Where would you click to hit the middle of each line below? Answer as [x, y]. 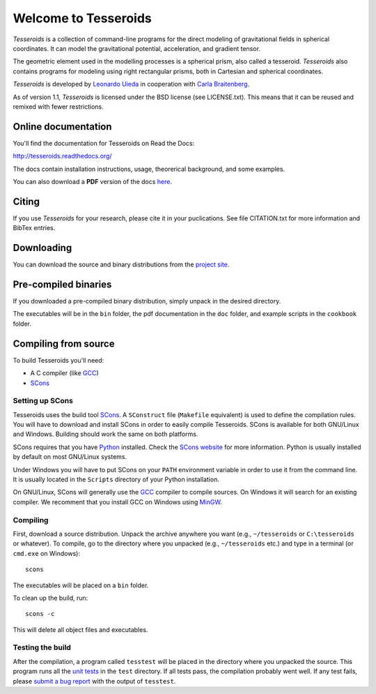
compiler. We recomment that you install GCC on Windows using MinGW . [118, 501]
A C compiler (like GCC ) [64, 373]
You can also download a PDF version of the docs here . [92, 181]
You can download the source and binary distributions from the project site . [121, 264]
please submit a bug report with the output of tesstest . [94, 681]
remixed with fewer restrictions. [58, 106]
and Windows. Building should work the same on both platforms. [105, 434]
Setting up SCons [43, 401]
